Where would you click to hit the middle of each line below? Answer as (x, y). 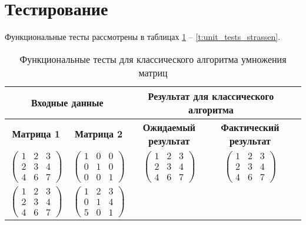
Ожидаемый (169, 127)
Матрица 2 (99, 134)
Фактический (250, 127)
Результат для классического (211, 96)
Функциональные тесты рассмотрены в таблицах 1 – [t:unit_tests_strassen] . (143, 37)
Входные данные (67, 103)
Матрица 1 (36, 134)
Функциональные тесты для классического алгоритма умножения (153, 59)
